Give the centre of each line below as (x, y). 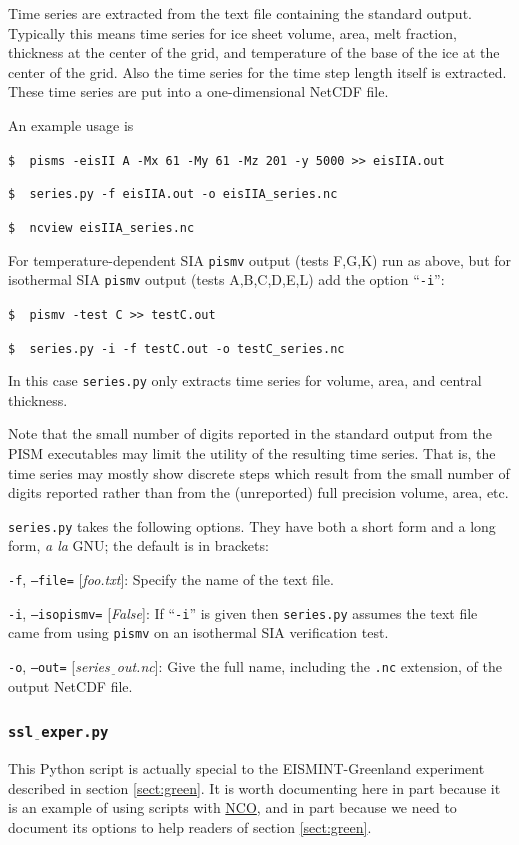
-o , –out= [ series (59, 666)
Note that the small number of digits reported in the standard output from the (250, 433)
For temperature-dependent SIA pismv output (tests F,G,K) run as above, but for (260, 259)
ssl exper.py (58, 732)
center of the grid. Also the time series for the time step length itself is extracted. (257, 71)
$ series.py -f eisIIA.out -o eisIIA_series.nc (173, 194)
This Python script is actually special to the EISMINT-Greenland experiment (246, 768)
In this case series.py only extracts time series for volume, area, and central (245, 380)
